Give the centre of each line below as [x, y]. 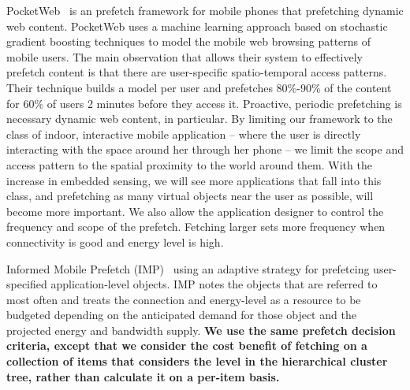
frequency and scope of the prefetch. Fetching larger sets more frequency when [196, 227]
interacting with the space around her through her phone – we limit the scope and [205, 149]
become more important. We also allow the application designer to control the [195, 211]
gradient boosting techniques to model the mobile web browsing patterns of [189, 41]
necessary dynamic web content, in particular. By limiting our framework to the [199, 119]
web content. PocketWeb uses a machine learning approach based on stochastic [197, 26]
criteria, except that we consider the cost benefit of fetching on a [187, 345]
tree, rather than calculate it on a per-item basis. [143, 376]
